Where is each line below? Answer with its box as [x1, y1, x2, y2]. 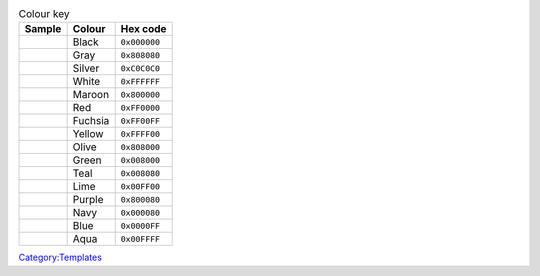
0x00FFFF [120, 233, 160, 244]
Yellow [72, 127, 104, 141]
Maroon [72, 88, 110, 102]
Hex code [120, 22, 167, 36]
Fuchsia [72, 114, 110, 128]
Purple [72, 193, 104, 207]
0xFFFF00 [120, 128, 160, 139]
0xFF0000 [120, 102, 160, 113]
